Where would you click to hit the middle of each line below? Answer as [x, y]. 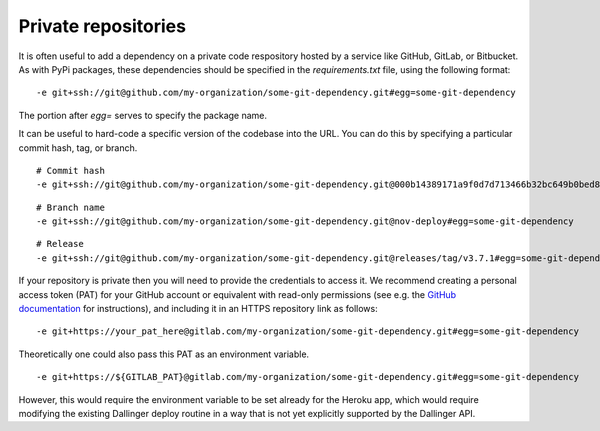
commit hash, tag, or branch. [78, 147]
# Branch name [70, 207]
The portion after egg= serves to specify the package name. [143, 115]
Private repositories [102, 26]
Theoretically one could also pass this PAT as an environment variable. [164, 354]
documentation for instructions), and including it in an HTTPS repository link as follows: [198, 309]
